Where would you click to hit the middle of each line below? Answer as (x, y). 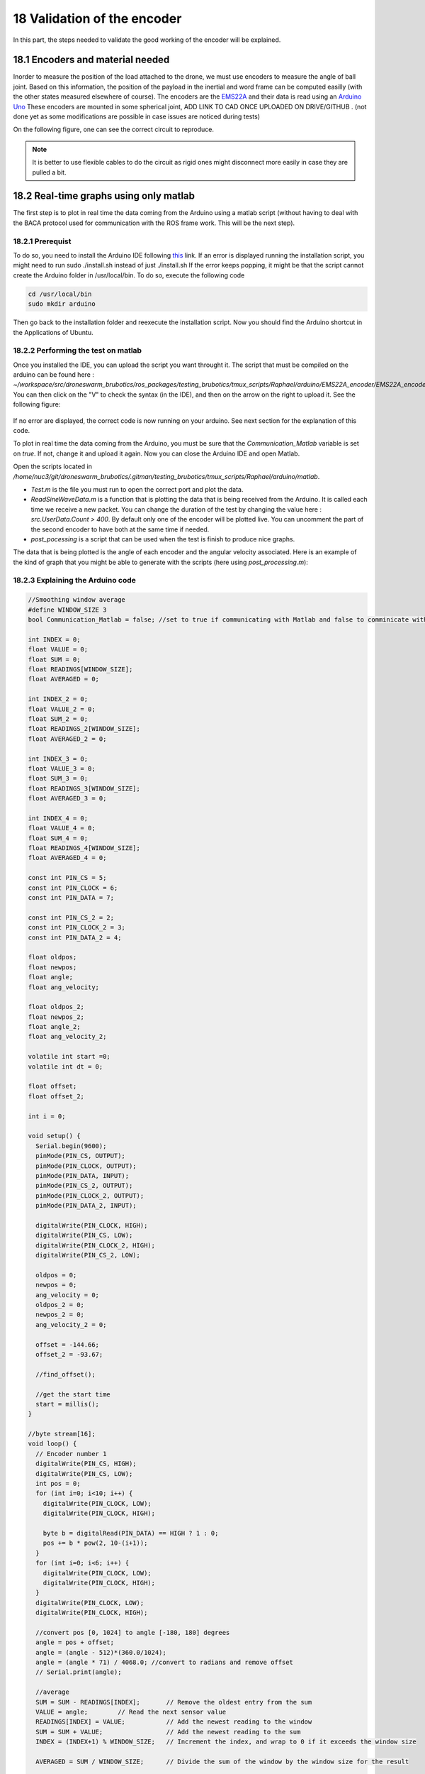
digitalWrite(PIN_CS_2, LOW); (88, 1255)
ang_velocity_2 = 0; (71, 1324)
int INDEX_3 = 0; (58, 759)
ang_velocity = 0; (67, 1295)
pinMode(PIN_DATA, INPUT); (83, 1175)
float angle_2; (54, 1027)
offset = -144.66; (67, 1344)
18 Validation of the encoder (97, 18)
